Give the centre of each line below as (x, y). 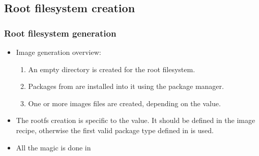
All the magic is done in (53, 147)
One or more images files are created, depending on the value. (124, 103)
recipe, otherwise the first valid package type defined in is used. (115, 130)
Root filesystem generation (60, 33)
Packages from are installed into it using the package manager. (126, 86)
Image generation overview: (59, 52)
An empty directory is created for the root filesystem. (112, 69)
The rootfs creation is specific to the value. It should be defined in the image (136, 120)
